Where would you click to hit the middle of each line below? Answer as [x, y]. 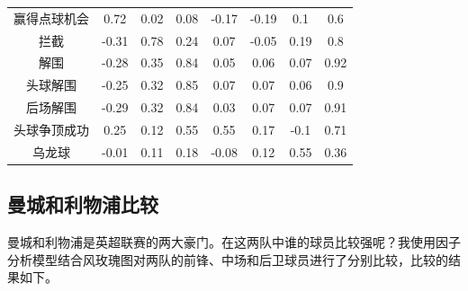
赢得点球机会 [51, 18]
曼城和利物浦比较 [83, 204]
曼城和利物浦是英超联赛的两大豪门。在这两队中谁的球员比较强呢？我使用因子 [234, 242]
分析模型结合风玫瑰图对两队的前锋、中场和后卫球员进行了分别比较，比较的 [228, 259]
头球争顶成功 [51, 129]
